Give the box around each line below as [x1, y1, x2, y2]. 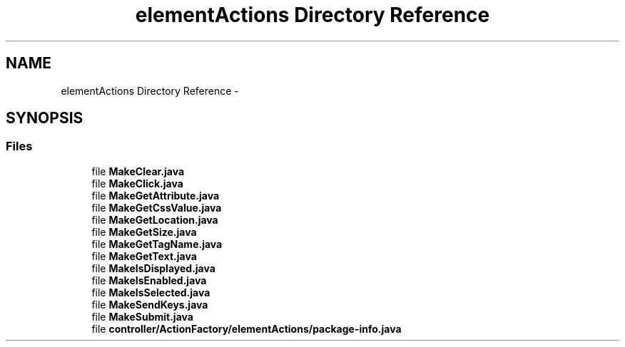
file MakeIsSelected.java [91, 286, 210, 299]
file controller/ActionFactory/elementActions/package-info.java [91, 322, 402, 335]
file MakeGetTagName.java [91, 237, 223, 250]
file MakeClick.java [91, 177, 183, 190]
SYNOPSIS [6, 109, 83, 128]
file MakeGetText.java [91, 249, 197, 262]
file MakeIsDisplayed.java [91, 261, 215, 274]
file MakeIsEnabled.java [91, 274, 207, 286]
